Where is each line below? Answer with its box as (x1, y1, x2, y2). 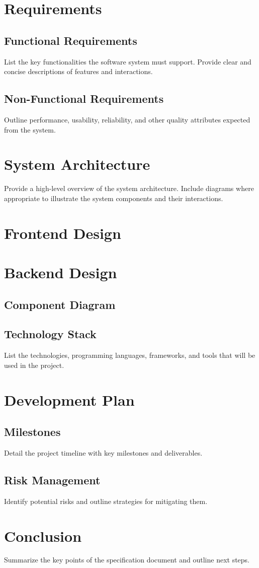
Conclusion (4, 525, 82, 546)
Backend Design (4, 262, 117, 283)
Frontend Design (4, 222, 121, 243)
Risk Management (4, 472, 101, 487)
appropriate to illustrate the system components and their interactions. (4, 193, 223, 203)
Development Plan (4, 389, 135, 410)
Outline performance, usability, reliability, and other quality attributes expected (4, 114, 250, 124)
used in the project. (4, 359, 64, 370)
